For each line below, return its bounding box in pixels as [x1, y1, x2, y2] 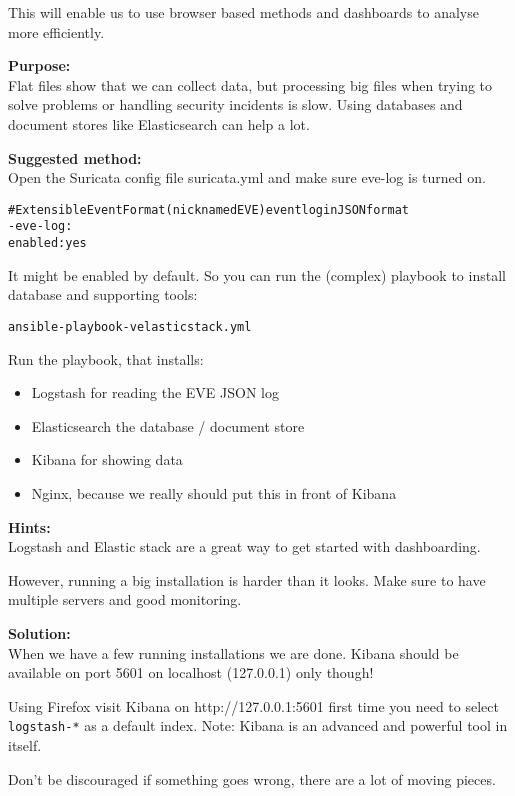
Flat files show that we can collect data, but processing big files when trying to [8, 74, 493, 95]
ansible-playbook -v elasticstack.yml [8, 319, 252, 334]
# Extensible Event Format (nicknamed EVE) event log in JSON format [8, 202, 409, 217]
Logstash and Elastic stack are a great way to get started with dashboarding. [8, 536, 481, 557]
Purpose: [8, 55, 71, 76]
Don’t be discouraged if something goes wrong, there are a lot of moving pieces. [8, 768, 496, 789]
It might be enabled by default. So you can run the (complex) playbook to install [8, 264, 506, 285]
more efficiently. [8, 21, 105, 42]
